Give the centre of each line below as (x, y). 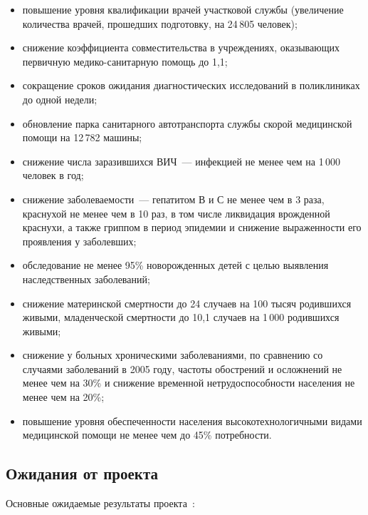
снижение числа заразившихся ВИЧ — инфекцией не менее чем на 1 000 (182, 161)
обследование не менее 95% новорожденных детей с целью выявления (175, 265)
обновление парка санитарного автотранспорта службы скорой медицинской (187, 123)
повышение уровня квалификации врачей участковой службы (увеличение (183, 9)
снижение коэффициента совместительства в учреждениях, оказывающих (181, 47)
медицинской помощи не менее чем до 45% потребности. (147, 435)
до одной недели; (60, 99)
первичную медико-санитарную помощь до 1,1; (125, 61)
